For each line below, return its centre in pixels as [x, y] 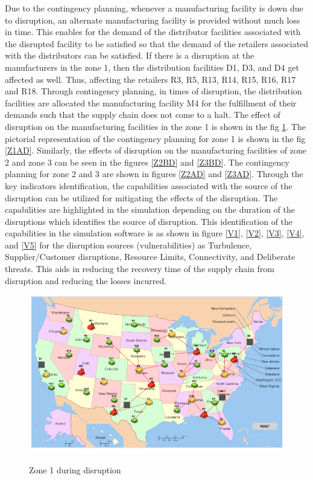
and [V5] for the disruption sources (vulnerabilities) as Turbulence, [128, 245]
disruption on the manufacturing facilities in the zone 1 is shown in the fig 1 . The [155, 126]
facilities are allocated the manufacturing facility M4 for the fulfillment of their [151, 102]
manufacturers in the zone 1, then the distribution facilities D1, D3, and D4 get [152, 67]
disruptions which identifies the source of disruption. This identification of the [149, 221]
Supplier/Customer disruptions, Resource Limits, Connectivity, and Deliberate [150, 257]
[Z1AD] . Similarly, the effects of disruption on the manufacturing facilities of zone [156, 150]
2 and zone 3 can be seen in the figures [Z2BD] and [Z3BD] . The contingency [147, 162]
